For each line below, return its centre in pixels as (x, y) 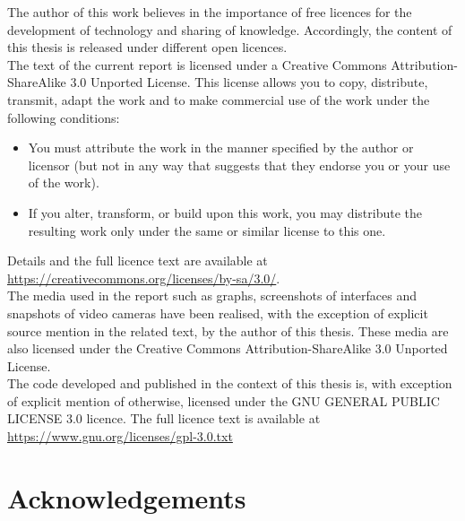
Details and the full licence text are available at (138, 260)
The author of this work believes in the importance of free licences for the (210, 12)
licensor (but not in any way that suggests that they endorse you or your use (239, 165)
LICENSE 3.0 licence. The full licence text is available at (164, 418)
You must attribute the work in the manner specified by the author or (221, 148)
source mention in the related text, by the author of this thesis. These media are (228, 330)
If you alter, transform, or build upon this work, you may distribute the (225, 212)
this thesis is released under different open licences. (147, 47)
